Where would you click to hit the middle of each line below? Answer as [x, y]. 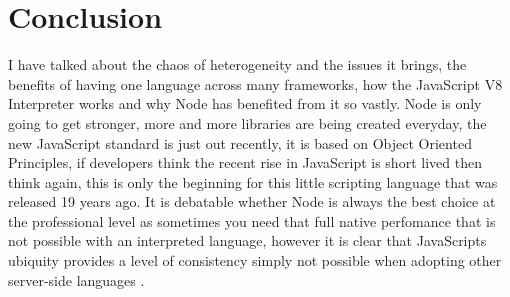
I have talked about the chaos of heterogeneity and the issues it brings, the [237, 64]
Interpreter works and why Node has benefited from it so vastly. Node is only [245, 103]
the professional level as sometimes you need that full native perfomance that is [252, 220]
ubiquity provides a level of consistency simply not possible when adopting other [255, 260]
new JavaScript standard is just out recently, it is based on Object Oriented [240, 142]
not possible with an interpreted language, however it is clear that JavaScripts [247, 240]
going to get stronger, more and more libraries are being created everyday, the [247, 122]
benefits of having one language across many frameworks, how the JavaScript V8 [255, 83]
